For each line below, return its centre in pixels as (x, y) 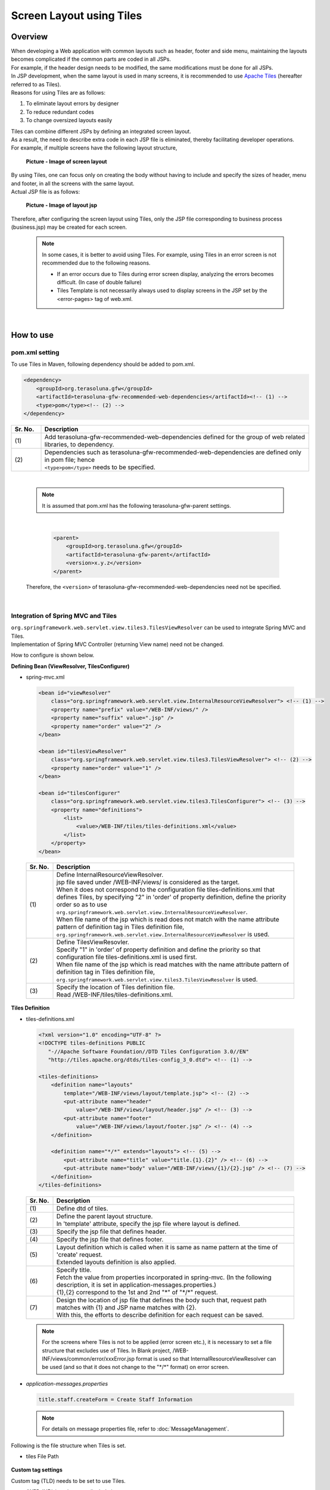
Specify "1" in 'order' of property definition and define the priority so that (158, 949)
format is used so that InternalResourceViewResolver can (206, 1359)
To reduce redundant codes (60, 112)
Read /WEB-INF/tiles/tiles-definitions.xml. (115, 995)
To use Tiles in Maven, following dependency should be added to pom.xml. (103, 364)
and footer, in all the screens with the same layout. (73, 183)
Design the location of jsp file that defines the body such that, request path (161, 1300)
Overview (29, 37)
